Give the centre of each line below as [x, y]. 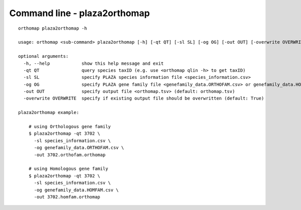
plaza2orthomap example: [49, 113]
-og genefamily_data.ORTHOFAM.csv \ [79, 148]
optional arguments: [43, 56]
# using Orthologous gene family [70, 127]
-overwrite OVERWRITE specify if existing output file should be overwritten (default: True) [144, 98]
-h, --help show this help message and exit [94, 63]
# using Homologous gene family [68, 169]
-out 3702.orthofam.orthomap [70, 155]
